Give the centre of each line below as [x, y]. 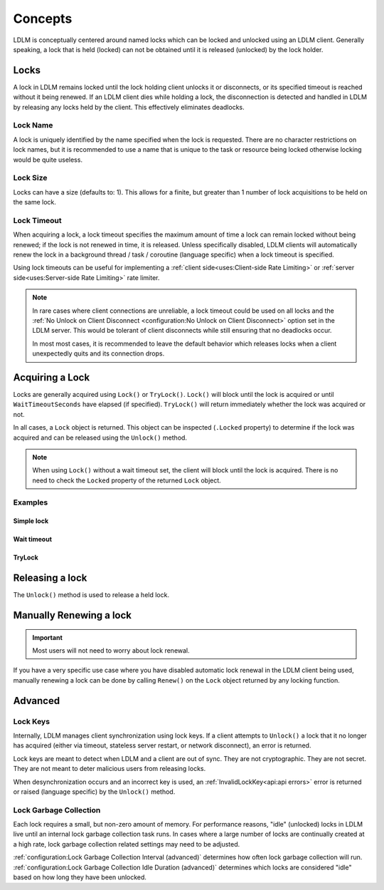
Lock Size [30, 178]
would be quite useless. [48, 160]
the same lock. [35, 202]
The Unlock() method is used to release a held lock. [91, 595]
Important [48, 637]
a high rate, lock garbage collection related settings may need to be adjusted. [127, 844]
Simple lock [31, 521]
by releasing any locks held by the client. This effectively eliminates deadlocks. [129, 107]
